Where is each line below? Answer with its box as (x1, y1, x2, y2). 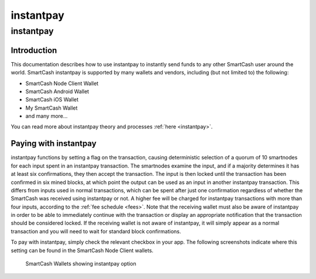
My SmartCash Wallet (25, 104, 78, 111)
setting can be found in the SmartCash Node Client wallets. (11, 247, 154, 254)
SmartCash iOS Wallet (25, 96, 79, 103)
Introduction (11, 45, 57, 55)
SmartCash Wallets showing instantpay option (25, 260, 137, 267)
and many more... (25, 113, 68, 120)
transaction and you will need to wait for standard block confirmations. (11, 227, 181, 234)
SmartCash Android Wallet (25, 88, 90, 95)
